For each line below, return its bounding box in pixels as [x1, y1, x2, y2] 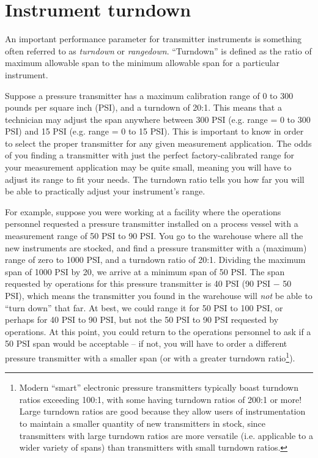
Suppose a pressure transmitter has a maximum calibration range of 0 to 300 [5, 89, 294, 102]
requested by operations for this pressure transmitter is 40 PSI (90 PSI [5, 277, 271, 290]
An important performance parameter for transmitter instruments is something [5, 32, 301, 45]
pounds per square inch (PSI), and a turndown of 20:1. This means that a [5, 101, 282, 114]
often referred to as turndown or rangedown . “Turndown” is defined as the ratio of [5, 44, 312, 57]
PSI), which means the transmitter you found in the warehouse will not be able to [5, 289, 312, 301]
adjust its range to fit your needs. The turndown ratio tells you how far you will [5, 172, 305, 185]
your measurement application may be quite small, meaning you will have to [5, 161, 292, 174]
